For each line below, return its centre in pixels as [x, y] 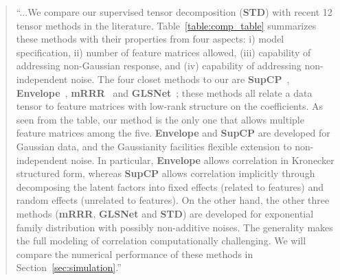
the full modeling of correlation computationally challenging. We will [161, 241]
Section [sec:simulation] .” [69, 267]
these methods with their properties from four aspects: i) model [150, 39]
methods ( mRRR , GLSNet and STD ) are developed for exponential [165, 213]
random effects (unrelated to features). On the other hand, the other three [173, 200]
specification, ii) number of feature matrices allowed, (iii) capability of [163, 52]
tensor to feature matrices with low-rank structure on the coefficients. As [170, 106]
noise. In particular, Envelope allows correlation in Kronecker [203, 160]
